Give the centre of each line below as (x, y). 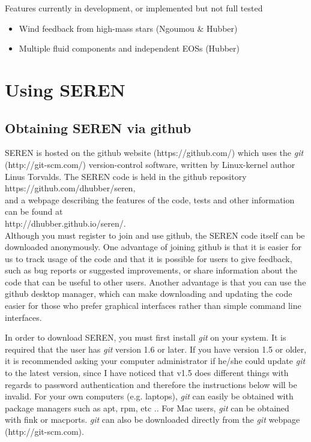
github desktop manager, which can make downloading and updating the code (149, 294)
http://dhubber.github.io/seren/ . (65, 223)
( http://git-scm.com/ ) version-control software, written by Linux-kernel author (150, 164)
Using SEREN (65, 89)
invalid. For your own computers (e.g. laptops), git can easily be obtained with (149, 396)
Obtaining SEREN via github (98, 127)
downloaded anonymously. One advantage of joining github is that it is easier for (153, 247)
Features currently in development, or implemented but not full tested (134, 8)
